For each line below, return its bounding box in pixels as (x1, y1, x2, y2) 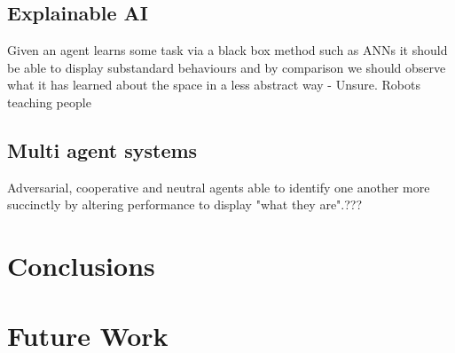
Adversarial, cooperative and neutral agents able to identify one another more (7, 177, 430, 196)
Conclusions (7, 247, 155, 284)
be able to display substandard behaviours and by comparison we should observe (7, 58, 446, 76)
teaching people (7, 92, 91, 111)
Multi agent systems (7, 136, 198, 163)
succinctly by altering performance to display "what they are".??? (7, 195, 363, 214)
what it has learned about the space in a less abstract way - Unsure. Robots (7, 75, 420, 94)
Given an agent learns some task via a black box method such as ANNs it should (7, 41, 448, 59)
